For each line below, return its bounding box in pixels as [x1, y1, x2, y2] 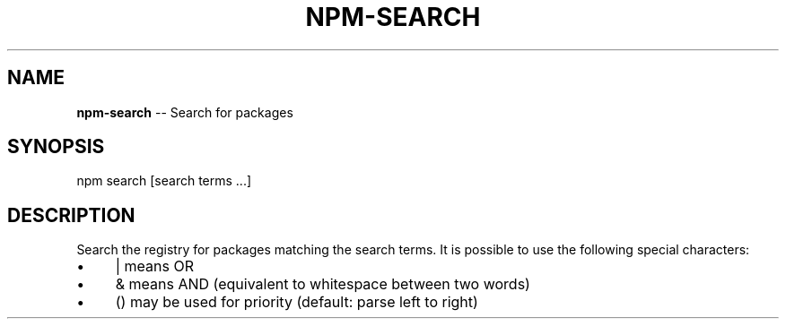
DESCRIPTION [7, 203, 135, 227]
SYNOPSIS [7, 135, 105, 159]
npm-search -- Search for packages [76, 104, 293, 120]
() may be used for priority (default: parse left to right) [115, 293, 478, 312]
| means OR [115, 257, 194, 276]
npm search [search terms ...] [76, 173, 252, 189]
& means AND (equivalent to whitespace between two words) [115, 275, 530, 294]
